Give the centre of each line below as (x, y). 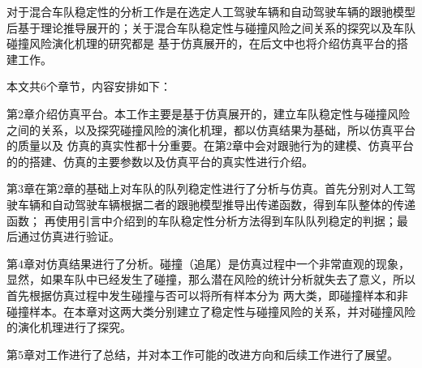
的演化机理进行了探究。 (69, 327)
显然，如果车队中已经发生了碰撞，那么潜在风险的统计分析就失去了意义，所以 (211, 279)
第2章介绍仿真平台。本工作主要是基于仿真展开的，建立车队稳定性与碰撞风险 (208, 113)
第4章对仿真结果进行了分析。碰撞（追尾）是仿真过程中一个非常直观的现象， (208, 263)
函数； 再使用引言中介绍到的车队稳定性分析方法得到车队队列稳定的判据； (202, 220)
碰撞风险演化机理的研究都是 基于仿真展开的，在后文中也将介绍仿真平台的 (202, 43)
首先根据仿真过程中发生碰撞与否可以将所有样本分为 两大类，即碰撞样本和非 (207, 295)
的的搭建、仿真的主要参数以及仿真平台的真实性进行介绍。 (160, 161)
